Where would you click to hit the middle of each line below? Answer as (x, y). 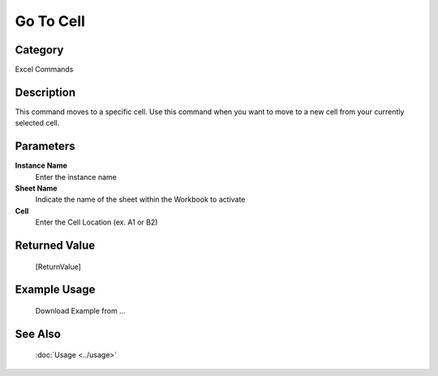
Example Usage (55, 290)
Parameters (45, 146)
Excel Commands (44, 70)
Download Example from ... (80, 311)
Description (45, 92)
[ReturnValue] (58, 267)
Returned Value (55, 246)
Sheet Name (36, 188)
